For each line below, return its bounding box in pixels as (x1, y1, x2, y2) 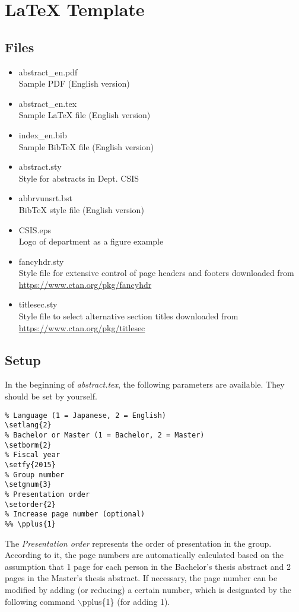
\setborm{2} (5, 440, 52, 449)
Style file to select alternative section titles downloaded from (18, 310, 238, 322)
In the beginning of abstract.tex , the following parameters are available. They (5, 378, 285, 391)
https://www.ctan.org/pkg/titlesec (18, 321, 145, 334)
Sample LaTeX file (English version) (18, 109, 151, 121)
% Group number (5, 470, 65, 479)
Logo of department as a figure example (18, 235, 164, 248)
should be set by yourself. (5, 390, 97, 402)
